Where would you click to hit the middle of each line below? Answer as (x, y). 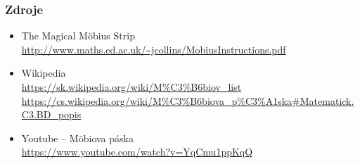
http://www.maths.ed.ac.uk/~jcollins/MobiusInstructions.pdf (154, 49)
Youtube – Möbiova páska (77, 138)
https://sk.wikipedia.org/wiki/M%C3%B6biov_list (131, 87)
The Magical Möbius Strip (78, 36)
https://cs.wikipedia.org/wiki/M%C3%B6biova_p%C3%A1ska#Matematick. (188, 100)
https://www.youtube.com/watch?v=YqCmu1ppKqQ (137, 152)
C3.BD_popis (51, 114)
